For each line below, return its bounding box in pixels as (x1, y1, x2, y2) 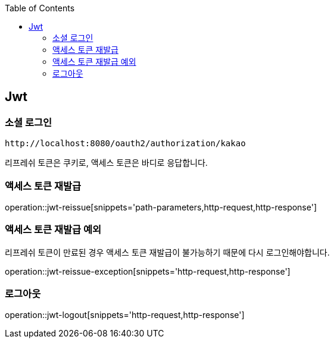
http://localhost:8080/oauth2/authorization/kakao (5, 139, 246, 149)
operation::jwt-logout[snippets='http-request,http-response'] (5, 310, 245, 320)
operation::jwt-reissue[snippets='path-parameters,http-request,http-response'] (5, 202, 317, 212)
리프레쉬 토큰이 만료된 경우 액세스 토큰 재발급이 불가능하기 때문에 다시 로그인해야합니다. (5, 247, 330, 257)
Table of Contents (5, 3, 75, 13)
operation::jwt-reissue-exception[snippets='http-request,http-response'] (5, 266, 291, 276)
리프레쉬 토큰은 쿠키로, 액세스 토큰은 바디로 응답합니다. (5, 158, 208, 168)
